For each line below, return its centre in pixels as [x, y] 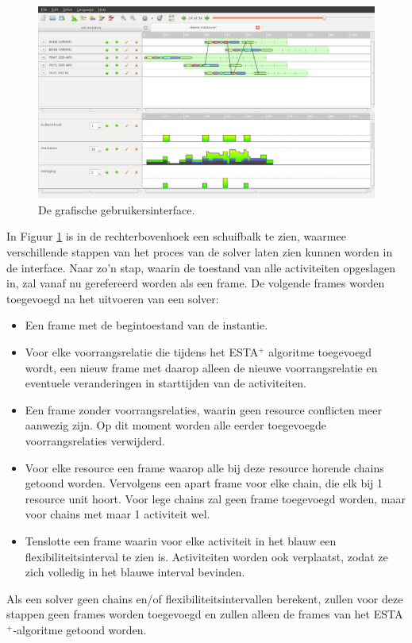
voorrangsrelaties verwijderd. [95, 440]
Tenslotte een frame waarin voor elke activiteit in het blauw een [181, 540]
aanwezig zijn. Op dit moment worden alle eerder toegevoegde [176, 425]
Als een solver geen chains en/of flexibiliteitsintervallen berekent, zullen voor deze [205, 598]
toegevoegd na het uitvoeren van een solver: [113, 298]
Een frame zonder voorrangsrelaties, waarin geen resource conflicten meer [203, 409]
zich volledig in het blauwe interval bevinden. [135, 572]
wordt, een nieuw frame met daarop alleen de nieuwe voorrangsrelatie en [201, 367]
